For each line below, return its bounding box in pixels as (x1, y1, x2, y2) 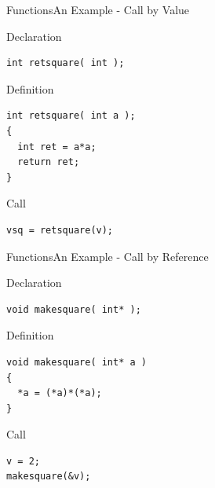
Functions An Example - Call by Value (6, 2, 190, 17)
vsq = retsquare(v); (6, 224, 114, 236)
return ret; (17, 156, 80, 168)
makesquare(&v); (6, 471, 91, 482)
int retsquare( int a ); (6, 110, 136, 122)
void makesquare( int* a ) (6, 356, 147, 368)
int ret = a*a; (17, 141, 97, 152)
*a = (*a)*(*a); (17, 387, 102, 399)
